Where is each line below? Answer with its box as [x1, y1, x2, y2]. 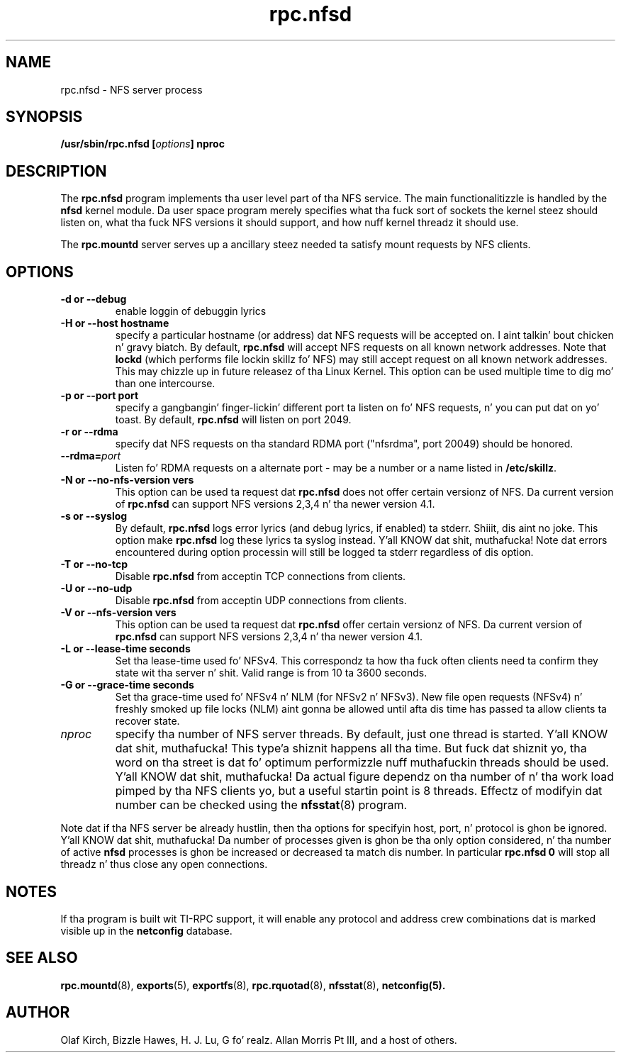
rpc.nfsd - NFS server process [60, 83, 203, 96]
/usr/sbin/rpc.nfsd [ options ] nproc [60, 138, 225, 150]
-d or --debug [60, 293, 127, 306]
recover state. [115, 715, 180, 728]
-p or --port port [60, 389, 139, 402]
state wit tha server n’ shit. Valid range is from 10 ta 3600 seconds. [115, 667, 427, 679]
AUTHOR [6, 1003, 70, 1022]
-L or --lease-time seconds [60, 642, 191, 655]
